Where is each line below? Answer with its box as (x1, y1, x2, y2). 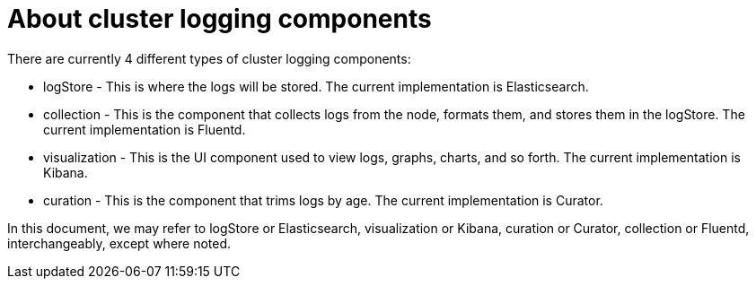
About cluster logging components (7, 4, 432, 34)
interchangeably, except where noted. (7, 235, 232, 251)
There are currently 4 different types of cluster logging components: (7, 50, 411, 66)
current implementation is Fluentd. (43, 121, 246, 137)
